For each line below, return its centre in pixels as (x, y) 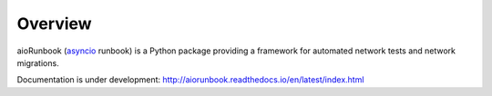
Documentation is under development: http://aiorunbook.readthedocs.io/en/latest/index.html (190, 80)
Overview (54, 24)
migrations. (38, 62)
